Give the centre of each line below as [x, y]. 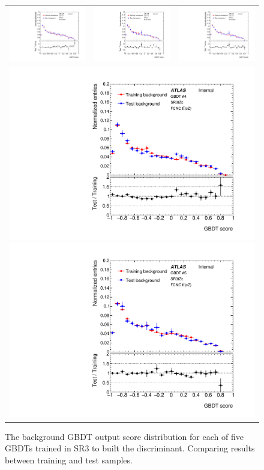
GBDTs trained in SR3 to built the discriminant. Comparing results [130, 448]
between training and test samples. [69, 459]
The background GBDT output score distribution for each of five [124, 436]
